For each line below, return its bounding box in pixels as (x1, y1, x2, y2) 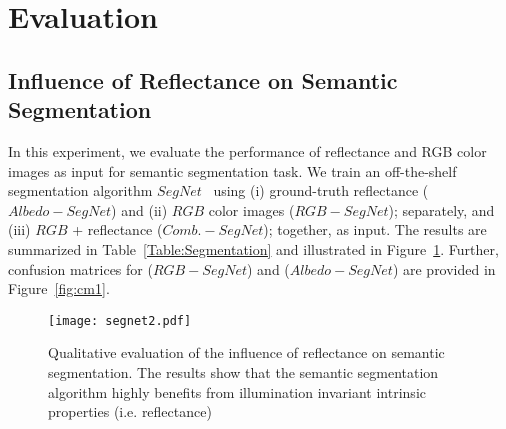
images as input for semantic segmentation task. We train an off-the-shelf (8, 160, 457, 181)
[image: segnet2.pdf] (48, 313, 192, 328)
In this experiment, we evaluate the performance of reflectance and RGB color (8, 140, 487, 161)
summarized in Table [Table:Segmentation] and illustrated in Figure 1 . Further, (8, 238, 499, 259)
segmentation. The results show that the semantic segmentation (48, 361, 439, 382)
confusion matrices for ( (8, 258, 153, 279)
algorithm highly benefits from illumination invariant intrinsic (48, 381, 426, 402)
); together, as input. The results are (263, 219, 487, 240)
